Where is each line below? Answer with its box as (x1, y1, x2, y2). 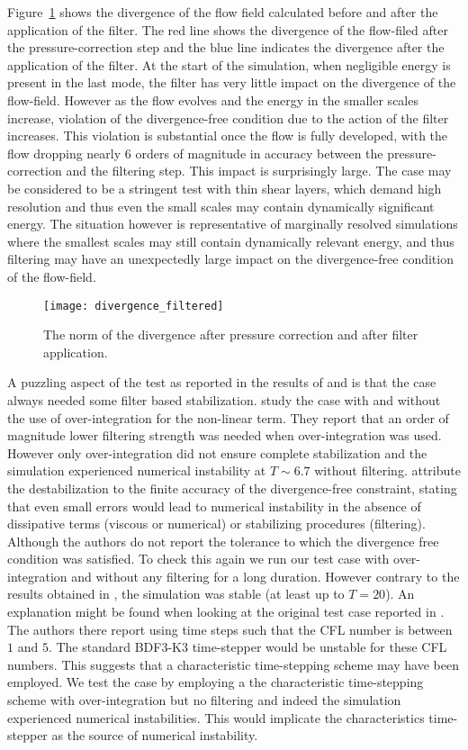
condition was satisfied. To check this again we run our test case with (7, 549, 390, 568)
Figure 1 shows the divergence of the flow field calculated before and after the (7, 3, 438, 21)
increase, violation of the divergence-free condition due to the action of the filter (7, 108, 449, 127)
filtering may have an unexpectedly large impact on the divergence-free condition (7, 249, 454, 268)
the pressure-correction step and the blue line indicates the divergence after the (7, 38, 445, 57)
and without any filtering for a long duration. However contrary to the (71, 566, 460, 585)
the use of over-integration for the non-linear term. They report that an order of (7, 408, 449, 427)
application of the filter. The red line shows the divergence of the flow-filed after (7, 20, 448, 39)
